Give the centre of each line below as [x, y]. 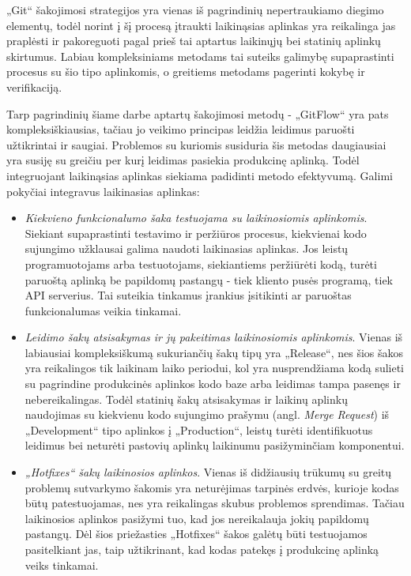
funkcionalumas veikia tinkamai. [103, 310]
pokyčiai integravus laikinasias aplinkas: [103, 191]
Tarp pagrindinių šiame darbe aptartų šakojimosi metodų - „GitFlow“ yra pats [198, 113]
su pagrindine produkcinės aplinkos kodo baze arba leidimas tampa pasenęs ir [213, 384]
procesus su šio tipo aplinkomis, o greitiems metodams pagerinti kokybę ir [186, 72]
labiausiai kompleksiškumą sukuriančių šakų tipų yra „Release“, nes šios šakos [214, 352]
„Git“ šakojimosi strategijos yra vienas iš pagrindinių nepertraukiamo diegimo [195, 9]
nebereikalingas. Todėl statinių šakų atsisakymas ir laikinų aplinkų [186, 399]
